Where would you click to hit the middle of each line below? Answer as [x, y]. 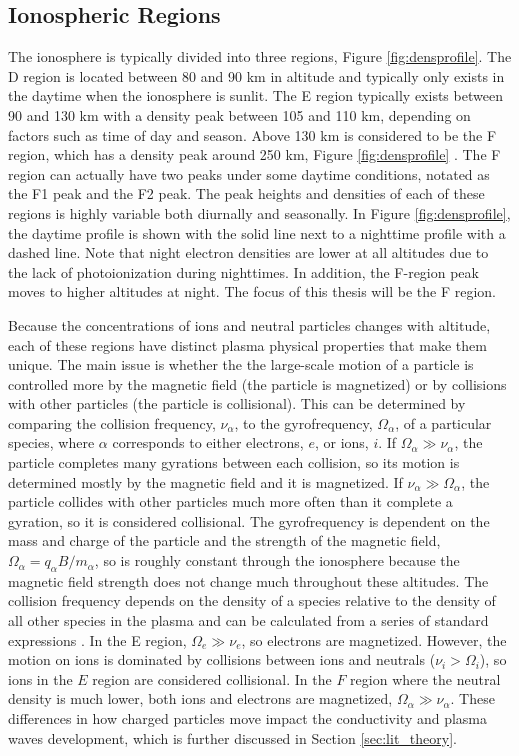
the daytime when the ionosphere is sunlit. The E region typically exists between [255, 95]
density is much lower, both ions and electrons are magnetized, [200, 698]
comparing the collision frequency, [112, 422]
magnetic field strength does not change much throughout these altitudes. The [248, 580]
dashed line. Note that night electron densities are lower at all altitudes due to [248, 252]
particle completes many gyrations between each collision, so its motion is [234, 462]
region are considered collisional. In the [212, 678]
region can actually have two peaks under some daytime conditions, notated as [249, 173]
